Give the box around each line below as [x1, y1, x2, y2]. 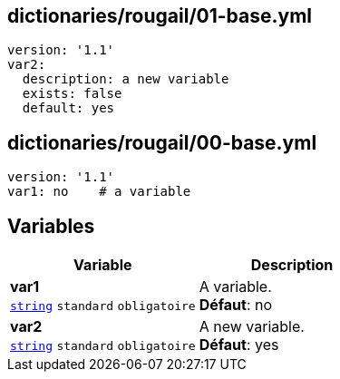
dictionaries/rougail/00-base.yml [7, 131, 317, 154]
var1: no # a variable [7, 184, 191, 199]
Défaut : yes [199, 335, 279, 355]
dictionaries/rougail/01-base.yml [7, 5, 313, 27]
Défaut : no [199, 296, 273, 315]
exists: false [22, 86, 122, 102]
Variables [7, 214, 95, 238]
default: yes [22, 101, 115, 116]
